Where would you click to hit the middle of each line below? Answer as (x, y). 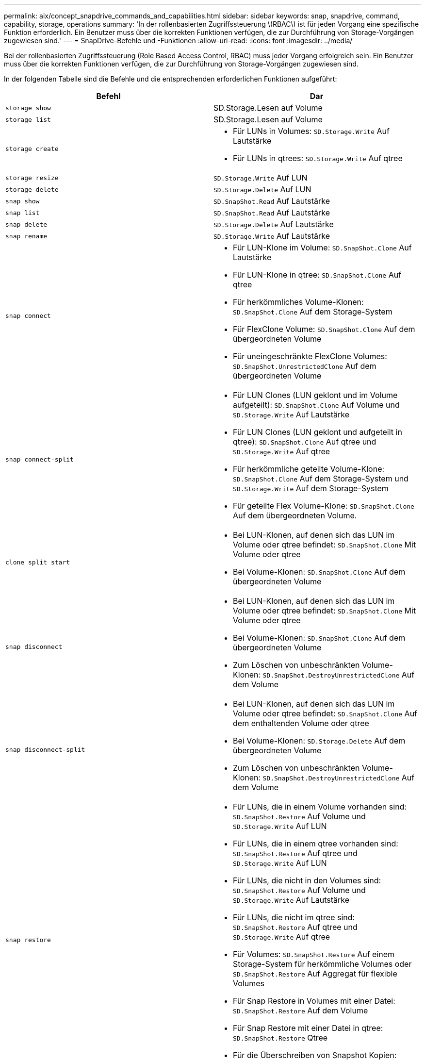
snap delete (26, 224)
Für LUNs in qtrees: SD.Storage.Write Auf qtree (318, 158)
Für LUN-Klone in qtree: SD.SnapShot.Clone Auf (317, 275)
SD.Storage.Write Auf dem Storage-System (311, 488)
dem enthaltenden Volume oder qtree (301, 723)
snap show (23, 201)
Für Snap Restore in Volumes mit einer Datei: (314, 1001)
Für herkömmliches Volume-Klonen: (298, 302)
